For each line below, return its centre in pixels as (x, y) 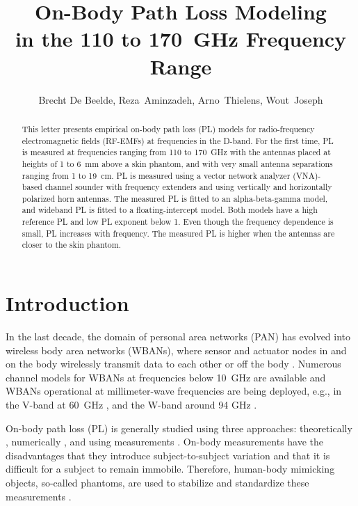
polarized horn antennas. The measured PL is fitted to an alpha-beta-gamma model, (175, 198)
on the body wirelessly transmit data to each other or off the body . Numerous (173, 364)
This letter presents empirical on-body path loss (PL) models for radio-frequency (168, 128)
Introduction (67, 303)
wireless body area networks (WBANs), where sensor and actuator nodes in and (176, 350)
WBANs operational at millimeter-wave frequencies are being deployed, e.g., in (174, 391)
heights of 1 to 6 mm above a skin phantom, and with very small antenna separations (177, 163)
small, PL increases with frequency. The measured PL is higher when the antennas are (178, 233)
